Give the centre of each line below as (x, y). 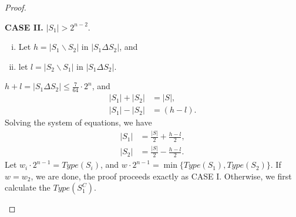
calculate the (28, 187)
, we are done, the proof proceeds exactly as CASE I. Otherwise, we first (161, 176)
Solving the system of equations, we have (78, 122)
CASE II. (24, 27)
